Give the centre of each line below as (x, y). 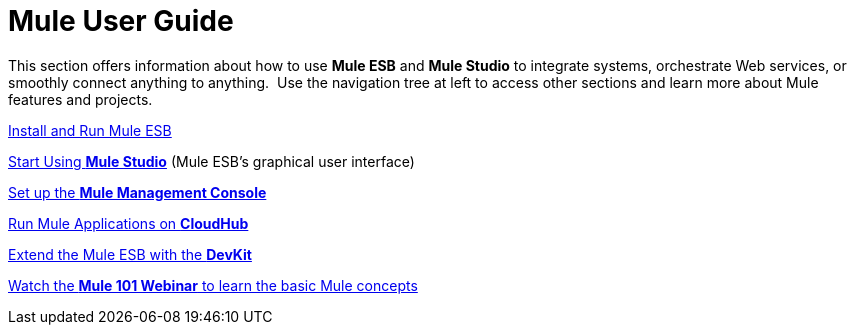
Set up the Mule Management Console (137, 192)
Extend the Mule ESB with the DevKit (130, 254)
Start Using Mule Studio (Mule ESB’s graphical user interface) (211, 161)
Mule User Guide (121, 21)
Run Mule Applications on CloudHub (128, 223)
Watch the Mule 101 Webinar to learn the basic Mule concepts (213, 285)
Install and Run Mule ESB (90, 130)
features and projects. (80, 99)
